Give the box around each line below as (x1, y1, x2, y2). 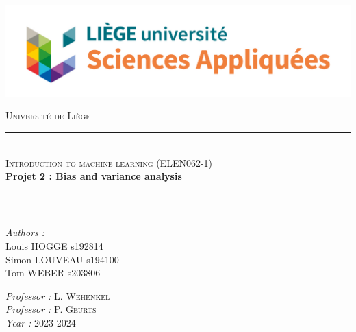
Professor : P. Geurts (5, 302, 97, 316)
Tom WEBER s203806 (5, 265, 101, 280)
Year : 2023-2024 (5, 316, 76, 330)
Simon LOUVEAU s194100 (5, 252, 119, 266)
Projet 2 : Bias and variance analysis (5, 169, 182, 183)
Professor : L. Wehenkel (5, 288, 110, 303)
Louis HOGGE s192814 (5, 239, 103, 253)
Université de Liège (5, 108, 91, 123)
